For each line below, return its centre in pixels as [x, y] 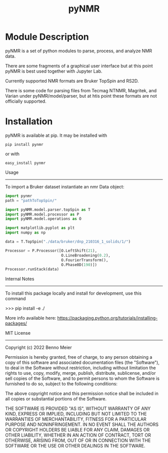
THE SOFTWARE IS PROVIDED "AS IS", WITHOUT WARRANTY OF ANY [78, 408]
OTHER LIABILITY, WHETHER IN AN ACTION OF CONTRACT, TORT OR [78, 435]
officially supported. [26, 101]
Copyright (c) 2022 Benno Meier [39, 348]
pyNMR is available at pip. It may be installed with [56, 135]
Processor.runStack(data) [32, 269]
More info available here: [31, 318]
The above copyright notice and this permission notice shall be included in [82, 393]
